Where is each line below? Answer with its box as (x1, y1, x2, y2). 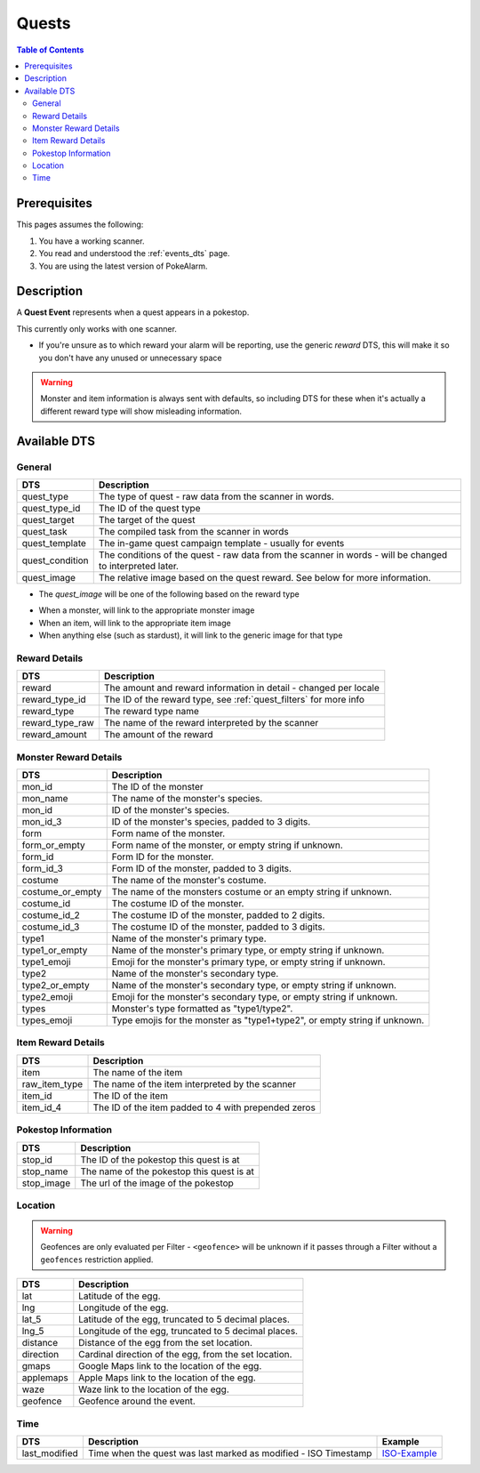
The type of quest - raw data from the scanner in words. (98, 490, 335, 503)
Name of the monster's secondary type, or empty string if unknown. (111, 979, 397, 991)
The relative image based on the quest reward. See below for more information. (98, 571, 431, 584)
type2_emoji (21, 991, 74, 1002)
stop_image (21, 1177, 71, 1189)
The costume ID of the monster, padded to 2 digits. (111, 909, 325, 921)
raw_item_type (21, 1077, 84, 1090)
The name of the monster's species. (111, 793, 263, 804)
